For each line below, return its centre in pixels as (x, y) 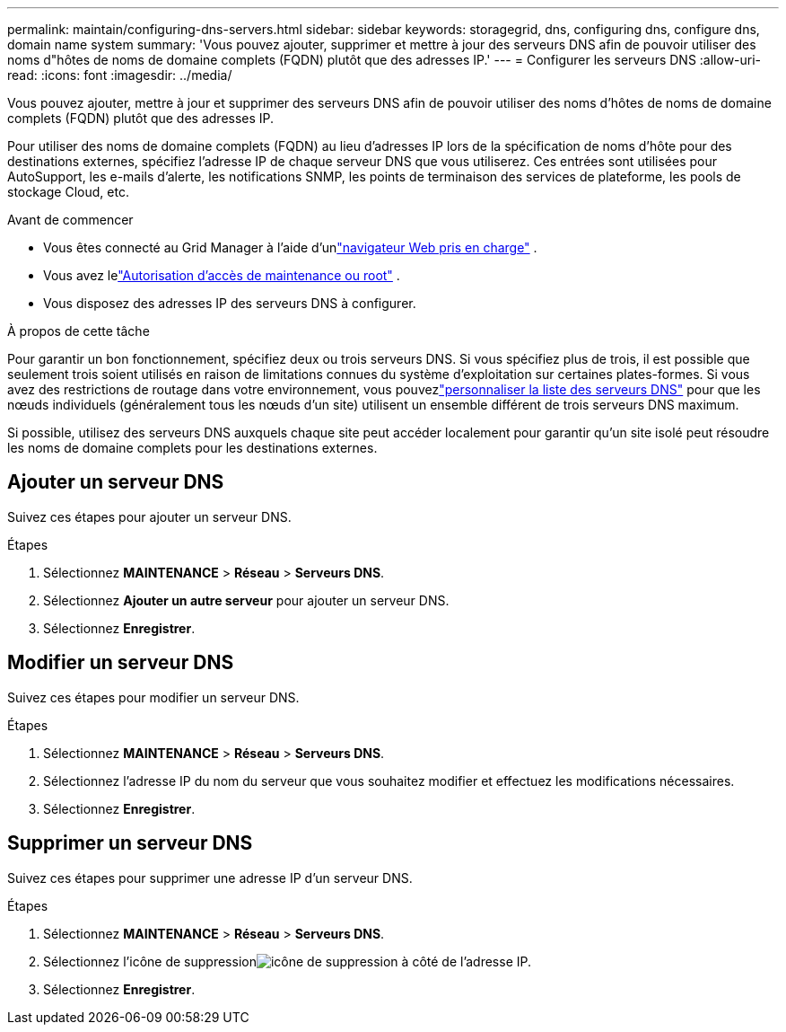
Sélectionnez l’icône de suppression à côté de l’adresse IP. (288, 961)
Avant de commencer (70, 220)
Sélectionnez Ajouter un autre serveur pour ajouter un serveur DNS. (246, 600)
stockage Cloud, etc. (68, 192)
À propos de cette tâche (79, 331)
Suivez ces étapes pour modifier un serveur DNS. (153, 697)
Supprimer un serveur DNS (130, 843)
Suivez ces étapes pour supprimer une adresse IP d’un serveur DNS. (210, 878)
